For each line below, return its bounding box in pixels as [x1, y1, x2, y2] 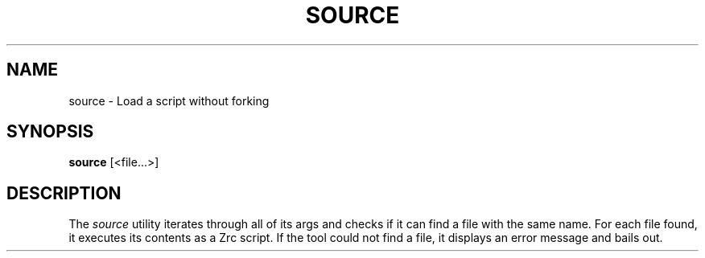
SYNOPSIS [6, 121, 94, 142]
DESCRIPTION [6, 182, 122, 203]
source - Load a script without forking [68, 93, 270, 108]
